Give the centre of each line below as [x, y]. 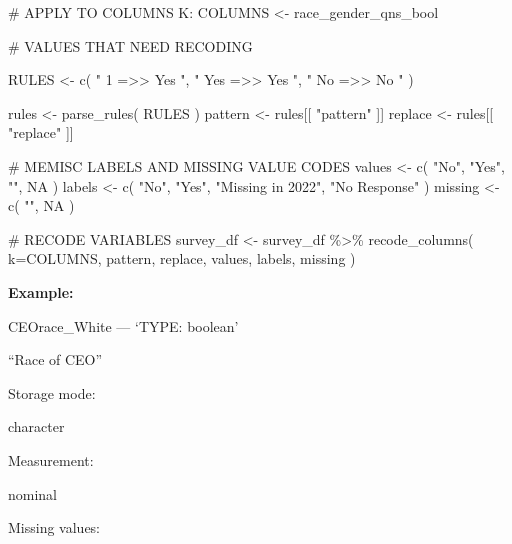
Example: [41, 291]
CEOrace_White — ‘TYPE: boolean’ [123, 325]
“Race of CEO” [55, 359]
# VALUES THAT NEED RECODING [130, 45]
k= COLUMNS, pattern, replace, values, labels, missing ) [182, 258]
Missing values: [54, 527]
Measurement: [51, 459]
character [36, 426]
